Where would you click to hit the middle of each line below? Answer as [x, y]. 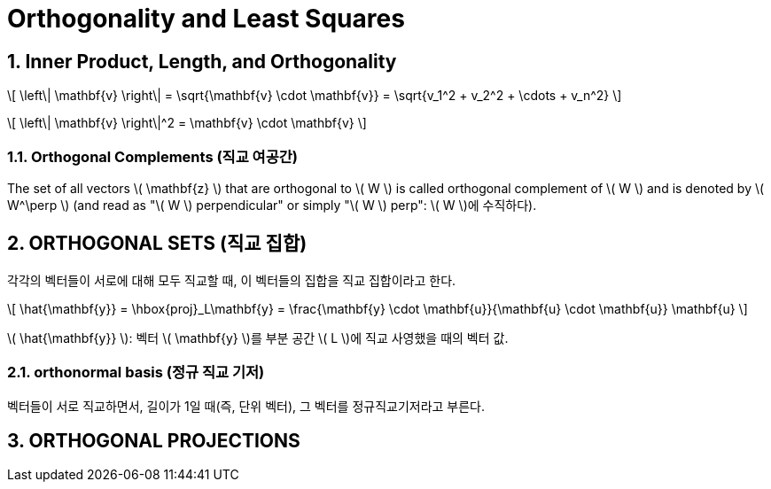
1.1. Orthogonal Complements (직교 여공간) [152, 156]
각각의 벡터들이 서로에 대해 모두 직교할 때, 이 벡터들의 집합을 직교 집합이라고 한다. [232, 280]
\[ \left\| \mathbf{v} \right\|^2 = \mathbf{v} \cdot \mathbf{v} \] [187, 123]
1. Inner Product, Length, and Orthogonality [202, 61]
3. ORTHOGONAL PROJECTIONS [154, 440]
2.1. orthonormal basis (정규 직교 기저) [136, 373]
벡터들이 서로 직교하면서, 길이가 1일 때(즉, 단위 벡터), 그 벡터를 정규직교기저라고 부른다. [246, 406]
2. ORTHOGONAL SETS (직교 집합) [157, 244]
